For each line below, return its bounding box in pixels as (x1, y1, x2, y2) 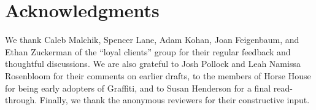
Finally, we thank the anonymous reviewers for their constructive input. (39, 93, 310, 106)
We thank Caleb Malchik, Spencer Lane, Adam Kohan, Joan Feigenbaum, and (5, 33, 299, 46)
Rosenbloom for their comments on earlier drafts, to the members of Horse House (5, 69, 311, 82)
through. (5, 93, 37, 106)
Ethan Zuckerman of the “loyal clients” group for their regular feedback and (5, 45, 291, 58)
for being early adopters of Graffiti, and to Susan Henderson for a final (5, 81, 271, 94)
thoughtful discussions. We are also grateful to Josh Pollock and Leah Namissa (5, 57, 301, 70)
